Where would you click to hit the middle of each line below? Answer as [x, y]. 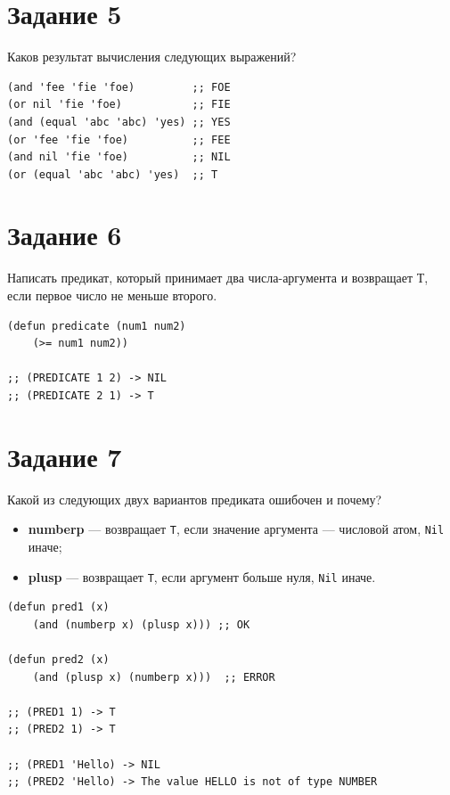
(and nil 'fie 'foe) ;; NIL [119, 157]
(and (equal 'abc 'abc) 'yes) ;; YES [119, 122]
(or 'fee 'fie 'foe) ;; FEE [119, 139]
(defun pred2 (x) [58, 659]
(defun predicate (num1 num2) [97, 326]
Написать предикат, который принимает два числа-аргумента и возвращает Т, [218, 278]
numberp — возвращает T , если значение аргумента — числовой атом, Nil [236, 529]
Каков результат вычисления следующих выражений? [152, 57]
